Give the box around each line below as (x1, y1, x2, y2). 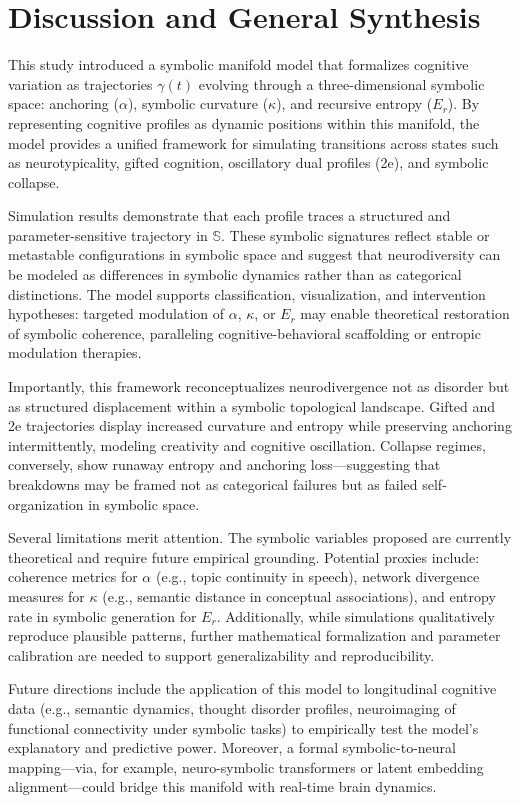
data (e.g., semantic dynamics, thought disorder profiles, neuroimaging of (8, 697, 456, 718)
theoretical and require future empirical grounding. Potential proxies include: (8, 546, 480, 567)
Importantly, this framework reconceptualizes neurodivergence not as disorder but (8, 376, 510, 397)
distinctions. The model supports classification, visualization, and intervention (8, 283, 486, 304)
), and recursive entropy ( (276, 93, 433, 114)
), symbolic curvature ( (127, 93, 269, 114)
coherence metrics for (8, 566, 138, 587)
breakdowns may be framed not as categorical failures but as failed (8, 474, 418, 494)
